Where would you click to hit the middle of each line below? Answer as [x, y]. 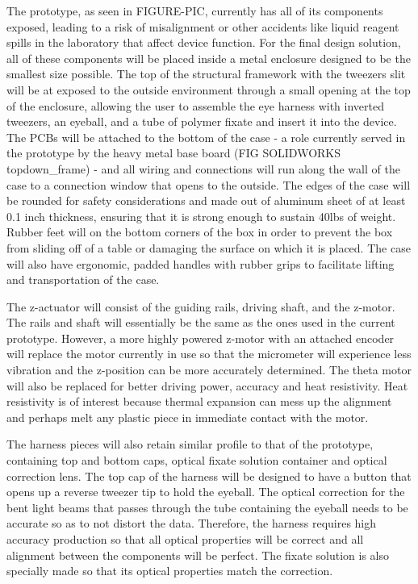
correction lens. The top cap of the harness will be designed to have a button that [209, 476]
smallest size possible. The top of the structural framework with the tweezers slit [206, 74]
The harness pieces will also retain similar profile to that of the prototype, [190, 444]
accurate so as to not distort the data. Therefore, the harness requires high [192, 523]
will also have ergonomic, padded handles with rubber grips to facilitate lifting [201, 263]
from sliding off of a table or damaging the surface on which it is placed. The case [209, 247]
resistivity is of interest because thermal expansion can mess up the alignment [199, 401]
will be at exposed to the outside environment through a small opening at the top [209, 89]
